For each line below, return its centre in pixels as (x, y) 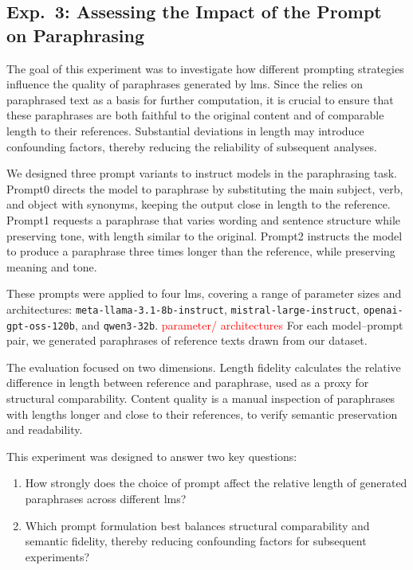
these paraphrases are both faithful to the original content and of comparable (195, 115)
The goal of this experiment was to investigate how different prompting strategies (205, 68)
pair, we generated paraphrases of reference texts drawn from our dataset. (187, 340)
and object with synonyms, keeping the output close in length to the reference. (199, 204)
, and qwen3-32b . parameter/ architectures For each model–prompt (239, 324)
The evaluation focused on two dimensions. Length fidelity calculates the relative (204, 367)
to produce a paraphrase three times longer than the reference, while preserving (201, 251)
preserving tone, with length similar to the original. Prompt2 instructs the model (205, 235)
